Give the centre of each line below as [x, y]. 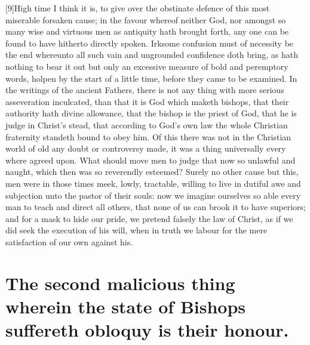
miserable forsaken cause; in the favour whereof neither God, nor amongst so [146, 19]
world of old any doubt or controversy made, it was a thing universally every [146, 148]
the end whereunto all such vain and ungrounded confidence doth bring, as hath [152, 55]
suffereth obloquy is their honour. [147, 330]
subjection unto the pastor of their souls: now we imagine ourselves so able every [153, 195]
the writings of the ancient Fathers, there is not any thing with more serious [145, 90]
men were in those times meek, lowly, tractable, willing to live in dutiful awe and [153, 183]
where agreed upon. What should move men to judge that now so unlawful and [151, 160]
